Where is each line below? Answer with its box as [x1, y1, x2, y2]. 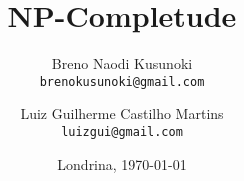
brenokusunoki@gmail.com [39, 74, 205, 89]
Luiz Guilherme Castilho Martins [20, 103, 224, 124]
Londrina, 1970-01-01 [57, 153, 187, 174]
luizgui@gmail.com [61, 124, 183, 139]
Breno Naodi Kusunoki [51, 53, 193, 74]
